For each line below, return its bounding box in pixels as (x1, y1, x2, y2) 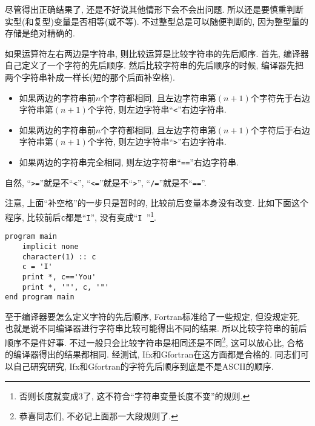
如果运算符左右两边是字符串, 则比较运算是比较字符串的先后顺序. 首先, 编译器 (5, 47, 309, 59)
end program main (5, 293, 75, 302)
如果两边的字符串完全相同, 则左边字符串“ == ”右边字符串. (19, 156, 239, 168)
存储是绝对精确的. (5, 27, 75, 39)
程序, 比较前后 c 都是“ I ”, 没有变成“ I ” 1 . (5, 208, 156, 223)
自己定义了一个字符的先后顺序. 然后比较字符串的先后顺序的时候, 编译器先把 (5, 59, 304, 72)
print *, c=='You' (22, 272, 96, 281)
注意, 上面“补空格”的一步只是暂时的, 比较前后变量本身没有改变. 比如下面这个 (5, 196, 308, 209)
